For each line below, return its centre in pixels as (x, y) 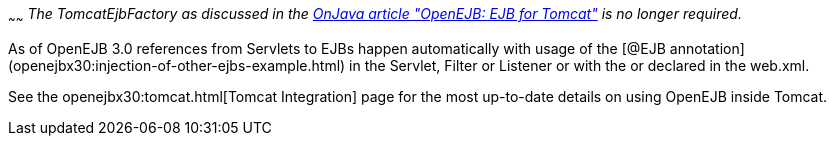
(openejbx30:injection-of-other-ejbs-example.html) (177, 65)
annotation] (707, 48)
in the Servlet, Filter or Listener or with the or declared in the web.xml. (579, 65)
